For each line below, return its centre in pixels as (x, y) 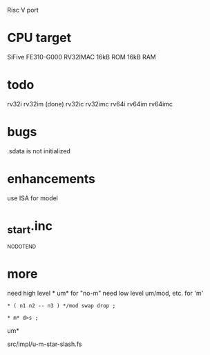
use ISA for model (33, 198)
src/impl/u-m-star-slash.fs (45, 344)
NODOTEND (22, 247)
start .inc (30, 227)
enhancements (51, 179)
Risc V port (23, 10)
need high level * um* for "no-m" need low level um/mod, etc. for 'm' (105, 294)
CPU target (39, 38)
